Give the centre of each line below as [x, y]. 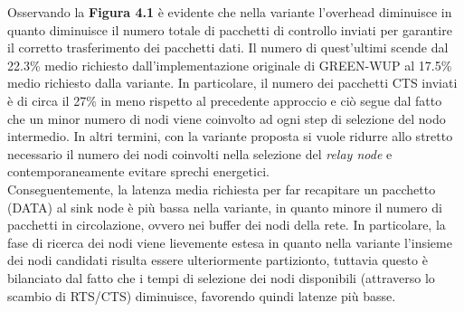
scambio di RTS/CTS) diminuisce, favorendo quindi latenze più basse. [202, 295]
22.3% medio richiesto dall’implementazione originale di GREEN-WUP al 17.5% [230, 65]
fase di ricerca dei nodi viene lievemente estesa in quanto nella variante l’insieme [230, 242]
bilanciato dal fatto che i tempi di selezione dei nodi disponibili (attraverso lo [221, 277]
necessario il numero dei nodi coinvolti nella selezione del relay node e [200, 153]
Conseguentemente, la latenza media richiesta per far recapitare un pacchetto [222, 189]
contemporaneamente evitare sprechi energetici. [138, 171]
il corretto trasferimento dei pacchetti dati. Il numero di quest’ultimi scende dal [228, 47]
